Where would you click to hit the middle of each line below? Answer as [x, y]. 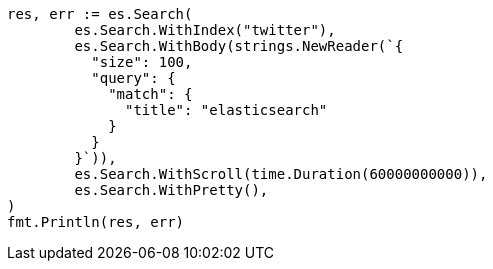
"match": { [150, 94]
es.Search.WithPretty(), [171, 190]
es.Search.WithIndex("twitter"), [205, 30]
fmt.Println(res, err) [96, 222]
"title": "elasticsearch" [226, 110]
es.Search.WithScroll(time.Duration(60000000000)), [281, 174]
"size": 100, [142, 62]
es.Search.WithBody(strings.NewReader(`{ [239, 46]
